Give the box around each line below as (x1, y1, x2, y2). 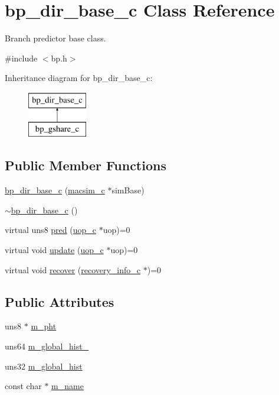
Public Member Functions (5, 156, 166, 174)
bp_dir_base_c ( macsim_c (5, 184, 105, 196)
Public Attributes (5, 292, 114, 310)
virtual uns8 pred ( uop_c (5, 224, 96, 236)
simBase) (111, 184, 145, 196)
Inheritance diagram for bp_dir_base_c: (5, 72, 153, 84)
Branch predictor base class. (5, 32, 106, 44)
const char (5, 380, 42, 392)
